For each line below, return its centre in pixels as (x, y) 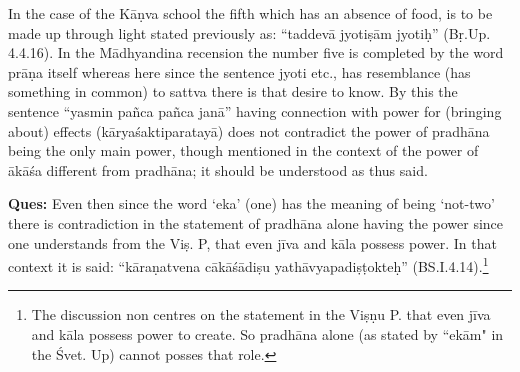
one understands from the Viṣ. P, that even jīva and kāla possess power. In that (252, 242)
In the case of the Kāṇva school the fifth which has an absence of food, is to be (250, 13)
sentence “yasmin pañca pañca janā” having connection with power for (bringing (255, 110)
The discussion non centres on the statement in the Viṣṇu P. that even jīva (261, 314)
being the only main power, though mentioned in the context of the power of (243, 150)
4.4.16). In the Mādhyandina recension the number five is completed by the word (256, 52)
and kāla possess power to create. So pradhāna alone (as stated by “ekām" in (267, 333)
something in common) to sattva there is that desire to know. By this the (233, 91)
